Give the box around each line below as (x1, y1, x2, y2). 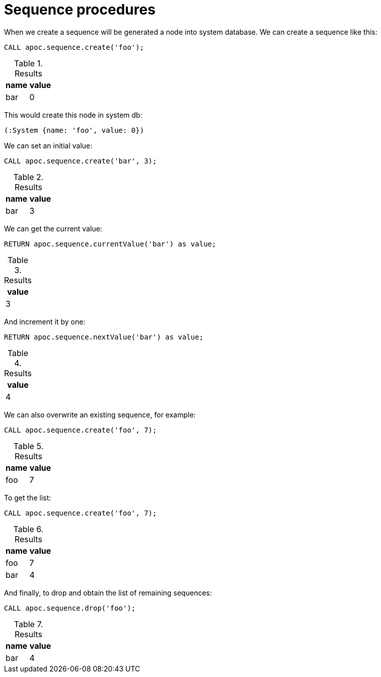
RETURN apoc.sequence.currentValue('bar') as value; (4, 239, 216, 248)
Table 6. (13, 524, 44, 534)
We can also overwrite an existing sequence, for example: (4, 410, 196, 419)
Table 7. (14, 619, 43, 629)
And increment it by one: (4, 317, 86, 326)
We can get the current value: (4, 224, 102, 233)
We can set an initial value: (4, 141, 93, 150)
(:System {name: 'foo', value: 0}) (4, 126, 144, 134)
